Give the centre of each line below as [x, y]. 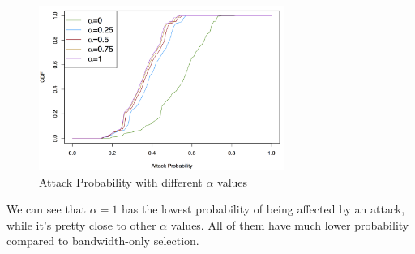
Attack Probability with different [121, 181]
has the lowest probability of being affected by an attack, [263, 209]
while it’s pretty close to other [81, 224]
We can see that [47, 209]
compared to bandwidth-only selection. [103, 241]
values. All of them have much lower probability [290, 224]
